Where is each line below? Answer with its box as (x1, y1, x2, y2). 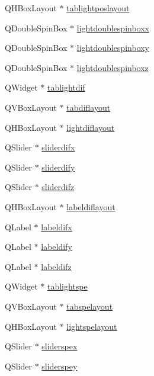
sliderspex (41, 340, 78, 352)
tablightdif (47, 81, 85, 94)
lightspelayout (66, 320, 117, 332)
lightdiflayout (66, 121, 115, 133)
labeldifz (41, 260, 72, 272)
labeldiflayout (66, 200, 115, 213)
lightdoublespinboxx (76, 21, 149, 34)
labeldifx (41, 220, 72, 233)
